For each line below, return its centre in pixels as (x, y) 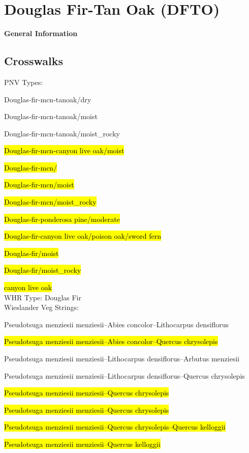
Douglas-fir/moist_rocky (43, 270)
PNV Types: (24, 82)
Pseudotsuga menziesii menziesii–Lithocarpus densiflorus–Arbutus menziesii (122, 359)
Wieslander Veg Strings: (41, 307)
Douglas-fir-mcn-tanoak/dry (48, 99)
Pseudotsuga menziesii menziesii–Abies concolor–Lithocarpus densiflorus (117, 324)
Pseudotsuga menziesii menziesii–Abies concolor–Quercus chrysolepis (111, 341)
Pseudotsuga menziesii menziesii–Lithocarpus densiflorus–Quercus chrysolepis (124, 375)
